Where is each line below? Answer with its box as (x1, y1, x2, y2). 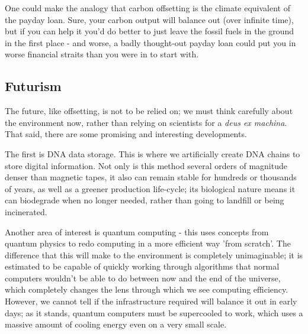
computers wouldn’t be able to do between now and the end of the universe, (5, 271, 281, 284)
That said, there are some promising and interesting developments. (5, 128, 247, 140)
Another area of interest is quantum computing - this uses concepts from (5, 225, 269, 238)
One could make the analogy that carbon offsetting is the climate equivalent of (5, 2, 291, 14)
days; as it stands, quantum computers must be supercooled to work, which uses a (5, 306, 303, 319)
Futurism (5, 77, 62, 95)
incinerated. (5, 205, 47, 218)
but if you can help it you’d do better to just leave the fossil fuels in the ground (5, 25, 294, 37)
